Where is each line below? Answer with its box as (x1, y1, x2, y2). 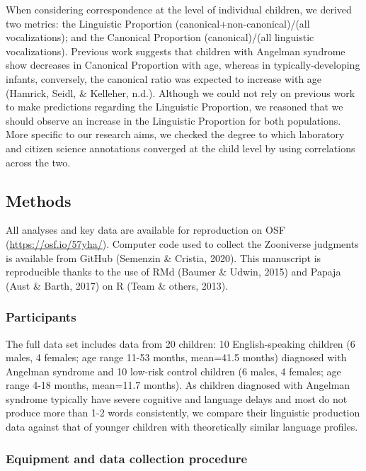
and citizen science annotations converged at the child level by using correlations (6, 140, 355, 155)
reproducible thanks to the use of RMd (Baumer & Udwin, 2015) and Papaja (6, 264, 341, 279)
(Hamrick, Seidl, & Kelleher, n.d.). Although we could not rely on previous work (6, 85, 355, 100)
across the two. (6, 154, 71, 169)
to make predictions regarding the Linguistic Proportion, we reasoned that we (6, 99, 343, 114)
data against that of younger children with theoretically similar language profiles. (6, 419, 358, 434)
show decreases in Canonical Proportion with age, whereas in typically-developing (6, 57, 360, 72)
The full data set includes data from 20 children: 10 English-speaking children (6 (6, 336, 355, 351)
